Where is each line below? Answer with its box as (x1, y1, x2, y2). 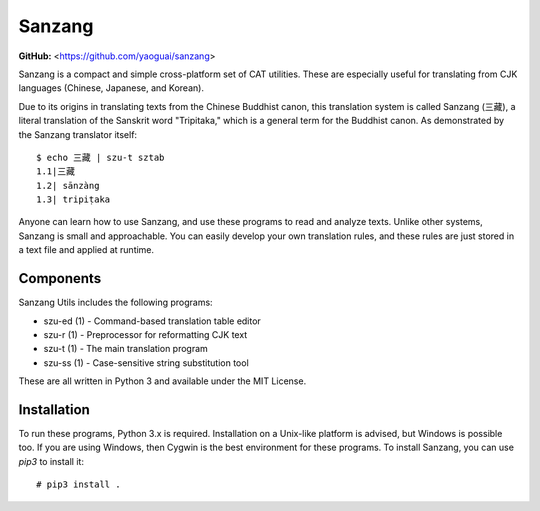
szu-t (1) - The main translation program (43, 343, 209, 355)
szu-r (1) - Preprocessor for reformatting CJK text (43, 328, 248, 340)
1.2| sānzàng (36, 180, 100, 191)
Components (18, 270, 102, 287)
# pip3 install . (36, 479, 121, 490)
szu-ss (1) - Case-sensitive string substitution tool (43, 356, 249, 369)
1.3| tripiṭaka (36, 194, 111, 205)
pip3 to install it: (18, 455, 85, 467)
